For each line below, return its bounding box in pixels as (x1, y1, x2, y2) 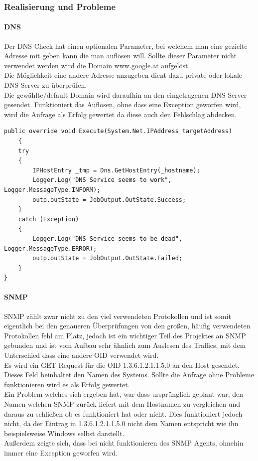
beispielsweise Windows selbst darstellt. (4, 428, 125, 438)
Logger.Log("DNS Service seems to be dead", (32, 235, 182, 242)
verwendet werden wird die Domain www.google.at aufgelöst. (4, 60, 190, 70)
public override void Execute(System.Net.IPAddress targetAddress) (4, 128, 233, 135)
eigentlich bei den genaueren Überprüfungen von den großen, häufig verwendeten (4, 320, 251, 331)
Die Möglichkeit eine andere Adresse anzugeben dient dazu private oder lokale (4, 70, 243, 80)
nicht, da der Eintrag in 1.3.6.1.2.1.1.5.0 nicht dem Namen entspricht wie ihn (4, 418, 239, 429)
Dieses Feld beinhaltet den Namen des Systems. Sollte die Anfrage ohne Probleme (4, 369, 254, 380)
